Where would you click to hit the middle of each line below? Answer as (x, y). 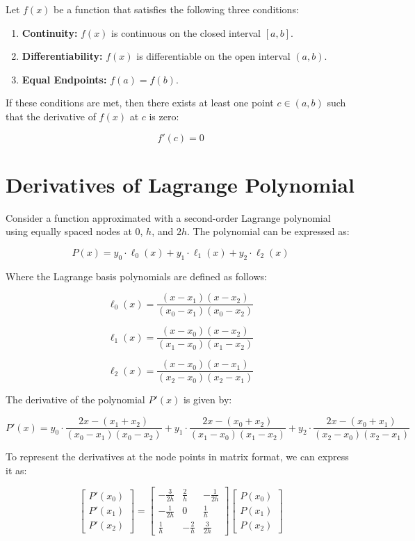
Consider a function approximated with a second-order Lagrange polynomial (168, 217)
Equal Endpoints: (64, 79)
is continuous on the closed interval (186, 32)
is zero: (164, 116)
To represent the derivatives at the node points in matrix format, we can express (177, 457)
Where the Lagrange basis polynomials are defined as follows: (136, 276)
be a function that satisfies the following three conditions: (176, 9)
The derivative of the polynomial (75, 399)
